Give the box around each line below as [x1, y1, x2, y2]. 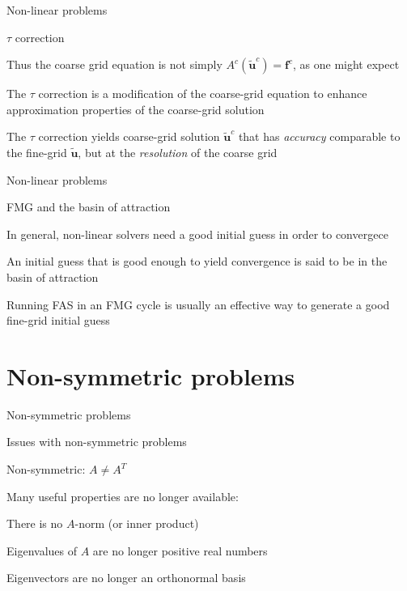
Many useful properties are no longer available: [6, 487, 239, 504]
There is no [6, 515, 63, 532]
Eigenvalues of [6, 542, 77, 559]
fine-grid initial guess [6, 312, 110, 329]
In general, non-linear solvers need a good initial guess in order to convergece [6, 225, 388, 242]
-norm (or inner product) [74, 515, 199, 532]
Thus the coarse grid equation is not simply [6, 56, 223, 73]
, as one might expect [293, 56, 400, 73]
